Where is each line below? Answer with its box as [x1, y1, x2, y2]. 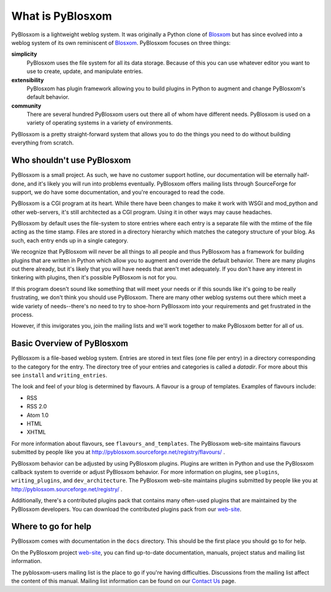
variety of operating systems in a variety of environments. [26, 119, 173, 127]
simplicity [11, 50, 37, 58]
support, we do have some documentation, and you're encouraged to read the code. [11, 188, 225, 196]
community [11, 102, 42, 109]
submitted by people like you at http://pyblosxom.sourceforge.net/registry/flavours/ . [11, 448, 226, 456]
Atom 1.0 [26, 411, 49, 419]
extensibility [11, 76, 44, 84]
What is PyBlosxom [11, 9, 112, 23]
